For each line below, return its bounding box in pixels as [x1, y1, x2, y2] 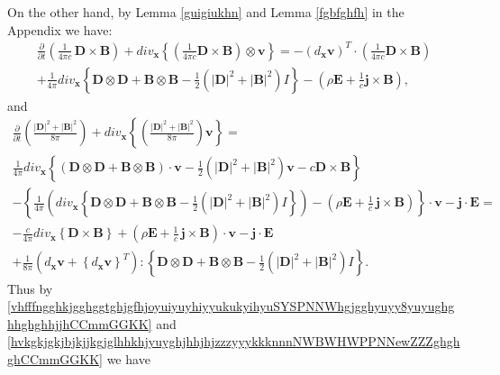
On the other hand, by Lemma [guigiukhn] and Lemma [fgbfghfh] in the [7, 3, 405, 21]
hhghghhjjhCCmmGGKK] [7, 314, 152, 333]
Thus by [7, 279, 53, 297]
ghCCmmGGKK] [7, 349, 103, 368]
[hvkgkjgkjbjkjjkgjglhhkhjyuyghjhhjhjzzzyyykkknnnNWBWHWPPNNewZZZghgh [7, 332, 460, 351]
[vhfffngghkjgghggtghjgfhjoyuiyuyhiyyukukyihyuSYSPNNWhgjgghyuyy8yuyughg [7, 297, 455, 316]
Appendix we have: [7, 20, 113, 39]
